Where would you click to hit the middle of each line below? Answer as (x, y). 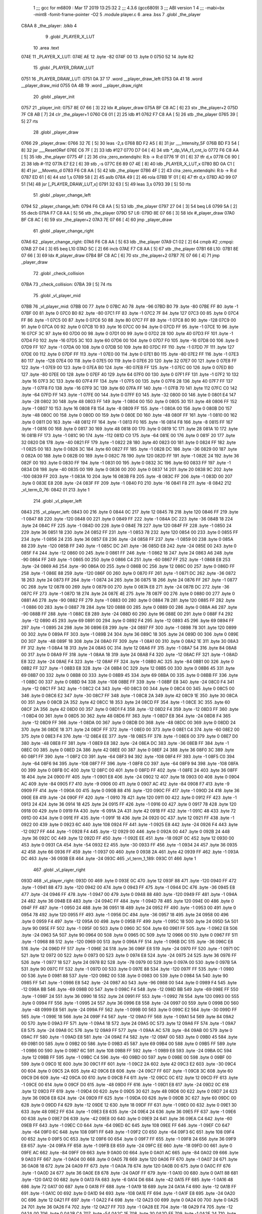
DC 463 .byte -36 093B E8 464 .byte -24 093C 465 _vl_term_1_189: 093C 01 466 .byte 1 (109, 859)
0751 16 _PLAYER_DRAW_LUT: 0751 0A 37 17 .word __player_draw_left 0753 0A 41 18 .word (112, 79)
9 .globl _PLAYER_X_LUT (70, 37)
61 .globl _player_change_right (64, 231)
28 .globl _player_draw (56, 132)
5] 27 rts (30, 121)
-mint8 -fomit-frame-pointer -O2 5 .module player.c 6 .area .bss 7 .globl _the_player (117, 15)
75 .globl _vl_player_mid (57, 295)
